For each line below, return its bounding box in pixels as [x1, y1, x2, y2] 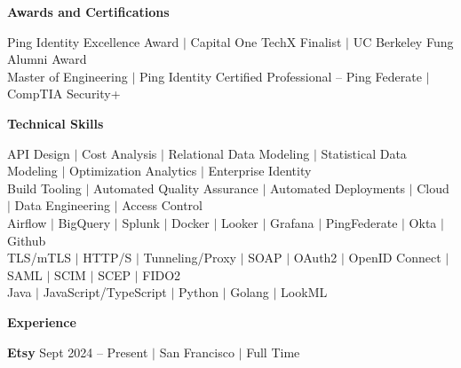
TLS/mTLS [7, 248, 71, 267]
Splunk [122, 213, 160, 231]
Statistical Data [321, 144, 407, 162]
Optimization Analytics [69, 161, 197, 180]
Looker [220, 213, 258, 231]
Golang [230, 283, 269, 301]
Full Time [246, 342, 300, 361]
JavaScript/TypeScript [43, 283, 167, 301]
